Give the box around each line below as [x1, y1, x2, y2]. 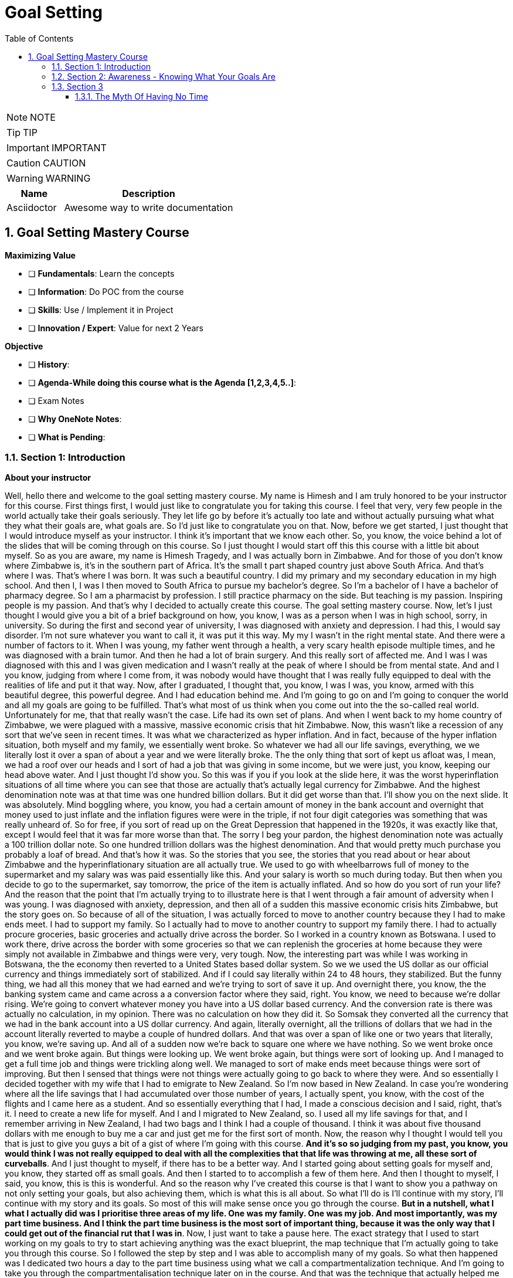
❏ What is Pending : [28, 431, 106, 442]
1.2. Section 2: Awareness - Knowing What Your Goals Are [52, 71, 276, 81]
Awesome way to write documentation [64, 201, 233, 213]
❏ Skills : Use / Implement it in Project [28, 304, 174, 315]
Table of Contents [5, 33, 74, 43]
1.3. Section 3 [52, 81, 104, 91]
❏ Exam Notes [28, 395, 84, 406]
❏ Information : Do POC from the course [28, 286, 184, 297]
